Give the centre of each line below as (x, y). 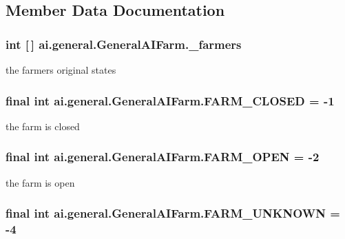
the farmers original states (61, 70)
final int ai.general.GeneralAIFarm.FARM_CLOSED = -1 (170, 100)
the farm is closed (43, 126)
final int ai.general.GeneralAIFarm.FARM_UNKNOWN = (173, 213)
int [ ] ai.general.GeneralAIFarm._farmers (124, 44)
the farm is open (40, 182)
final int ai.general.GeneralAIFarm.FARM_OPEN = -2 (163, 157)
